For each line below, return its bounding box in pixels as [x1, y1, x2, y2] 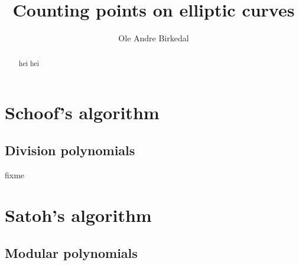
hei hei [18, 58, 40, 68]
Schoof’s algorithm [5, 100, 160, 125]
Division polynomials [5, 140, 135, 159]
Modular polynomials [5, 243, 138, 261]
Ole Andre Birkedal [118, 32, 189, 44]
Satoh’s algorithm [5, 203, 152, 227]
